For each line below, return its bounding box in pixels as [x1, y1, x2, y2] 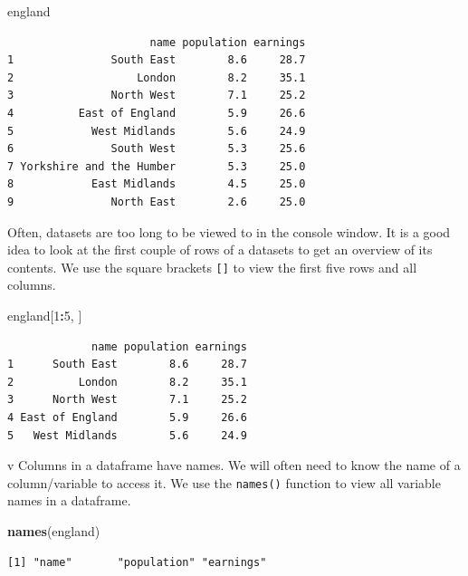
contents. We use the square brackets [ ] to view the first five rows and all [7, 257, 417, 276]
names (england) [7, 521, 100, 540]
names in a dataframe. [7, 491, 131, 510]
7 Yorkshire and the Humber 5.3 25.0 [7, 159, 306, 173]
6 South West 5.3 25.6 [7, 142, 306, 156]
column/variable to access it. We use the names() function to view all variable [7, 473, 441, 492]
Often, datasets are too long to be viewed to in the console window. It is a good [7, 222, 451, 241]
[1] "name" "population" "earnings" [7, 555, 267, 569]
